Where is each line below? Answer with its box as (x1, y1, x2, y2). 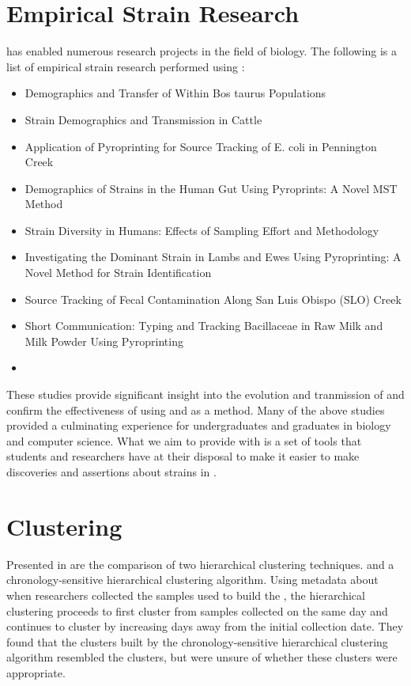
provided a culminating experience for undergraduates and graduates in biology (6, 417, 391, 434)
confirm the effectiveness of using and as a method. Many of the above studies (6, 401, 385, 418)
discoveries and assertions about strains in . (6, 464, 217, 479)
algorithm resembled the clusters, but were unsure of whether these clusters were (6, 649, 398, 665)
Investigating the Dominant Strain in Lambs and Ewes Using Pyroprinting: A (25, 248, 402, 265)
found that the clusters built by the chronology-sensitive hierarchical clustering (6, 633, 388, 650)
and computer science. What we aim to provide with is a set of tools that (6, 432, 362, 449)
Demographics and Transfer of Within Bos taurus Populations (25, 85, 326, 101)
